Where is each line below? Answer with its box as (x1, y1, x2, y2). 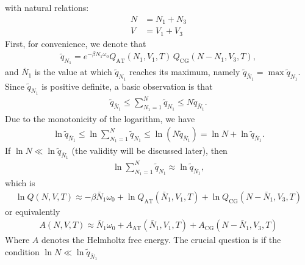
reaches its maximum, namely (129, 65, 240, 78)
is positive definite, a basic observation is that (41, 79, 213, 92)
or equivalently (5, 205, 60, 217)
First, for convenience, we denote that (5, 37, 146, 49)
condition (5, 245, 40, 258)
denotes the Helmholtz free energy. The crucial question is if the (41, 233, 281, 246)
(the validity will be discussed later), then (71, 144, 228, 157)
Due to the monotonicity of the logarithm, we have (5, 112, 195, 125)
